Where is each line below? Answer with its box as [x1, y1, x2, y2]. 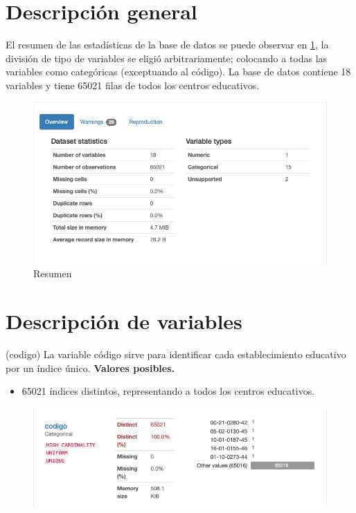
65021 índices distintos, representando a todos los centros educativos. [21, 384, 315, 398]
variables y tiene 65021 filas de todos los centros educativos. [6, 77, 260, 92]
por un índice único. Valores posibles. [6, 360, 175, 375]
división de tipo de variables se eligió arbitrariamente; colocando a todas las [6, 50, 328, 65]
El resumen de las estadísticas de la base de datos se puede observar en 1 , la [6, 37, 329, 52]
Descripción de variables [6, 307, 242, 335]
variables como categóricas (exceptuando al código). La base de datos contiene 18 [6, 64, 351, 79]
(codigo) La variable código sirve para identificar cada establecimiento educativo [6, 347, 346, 362]
